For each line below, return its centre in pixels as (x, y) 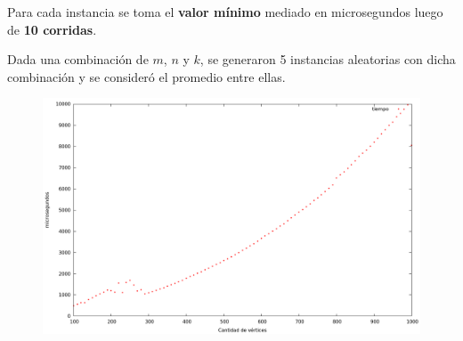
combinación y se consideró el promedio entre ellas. (146, 76)
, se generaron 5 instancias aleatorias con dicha (328, 59)
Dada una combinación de (78, 59)
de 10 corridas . (52, 29)
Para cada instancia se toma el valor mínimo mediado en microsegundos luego (225, 12)
